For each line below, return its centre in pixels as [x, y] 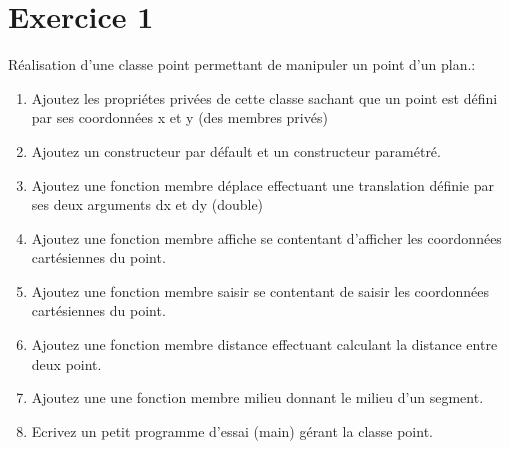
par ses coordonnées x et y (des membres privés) [179, 117]
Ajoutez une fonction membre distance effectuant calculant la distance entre [264, 344]
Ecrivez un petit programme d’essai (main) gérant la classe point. [232, 430]
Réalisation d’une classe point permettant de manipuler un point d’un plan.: [242, 64]
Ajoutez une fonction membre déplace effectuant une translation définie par [262, 184]
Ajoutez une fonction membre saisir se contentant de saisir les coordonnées [260, 290]
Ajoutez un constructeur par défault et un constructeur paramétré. [236, 150]
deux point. [66, 363]
